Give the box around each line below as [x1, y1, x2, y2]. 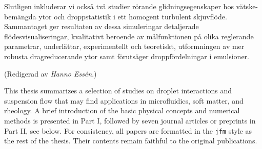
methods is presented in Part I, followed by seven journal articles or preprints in [4, 115, 256, 126]
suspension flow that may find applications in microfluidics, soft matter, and [4, 95, 244, 106]
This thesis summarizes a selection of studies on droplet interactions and [4, 85, 232, 96]
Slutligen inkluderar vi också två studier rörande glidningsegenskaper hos [4, 1, 234, 11]
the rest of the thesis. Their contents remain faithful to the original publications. [4, 135, 257, 146]
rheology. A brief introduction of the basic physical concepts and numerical [4, 105, 240, 116]
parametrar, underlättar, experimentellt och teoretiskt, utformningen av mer [4, 41, 245, 52]
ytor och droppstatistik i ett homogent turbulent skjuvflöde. [38, 11, 227, 21]
